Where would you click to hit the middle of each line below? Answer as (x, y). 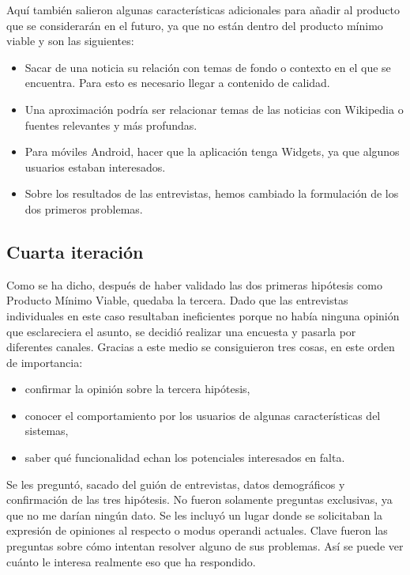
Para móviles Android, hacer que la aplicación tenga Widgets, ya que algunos (212, 151)
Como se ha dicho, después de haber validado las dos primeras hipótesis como (194, 284)
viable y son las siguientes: (70, 41)
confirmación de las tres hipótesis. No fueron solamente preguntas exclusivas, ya (199, 499)
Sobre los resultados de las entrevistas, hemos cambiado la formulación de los (212, 193)
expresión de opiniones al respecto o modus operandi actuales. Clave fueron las (197, 530)
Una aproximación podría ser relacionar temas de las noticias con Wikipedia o (214, 109)
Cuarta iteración (75, 251)
